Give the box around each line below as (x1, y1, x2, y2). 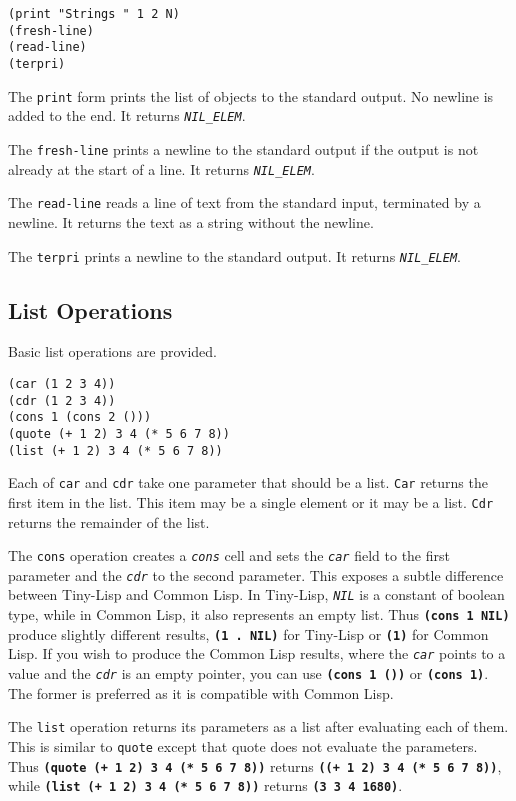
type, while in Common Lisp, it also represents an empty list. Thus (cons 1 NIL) (8, 604, 510, 625)
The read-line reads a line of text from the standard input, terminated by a (8, 192, 481, 213)
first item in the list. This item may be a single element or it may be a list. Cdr (8, 491, 494, 512)
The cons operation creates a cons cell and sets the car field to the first (8, 545, 450, 566)
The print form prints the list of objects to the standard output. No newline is (8, 85, 494, 106)
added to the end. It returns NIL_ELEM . (8, 105, 246, 126)
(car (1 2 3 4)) (8, 376, 116, 391)
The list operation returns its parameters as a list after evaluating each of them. (8, 716, 509, 737)
